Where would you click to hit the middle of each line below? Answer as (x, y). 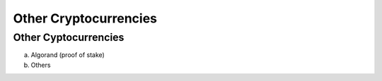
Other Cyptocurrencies (69, 37)
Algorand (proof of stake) (68, 55)
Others (41, 65)
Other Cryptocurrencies (85, 18)
